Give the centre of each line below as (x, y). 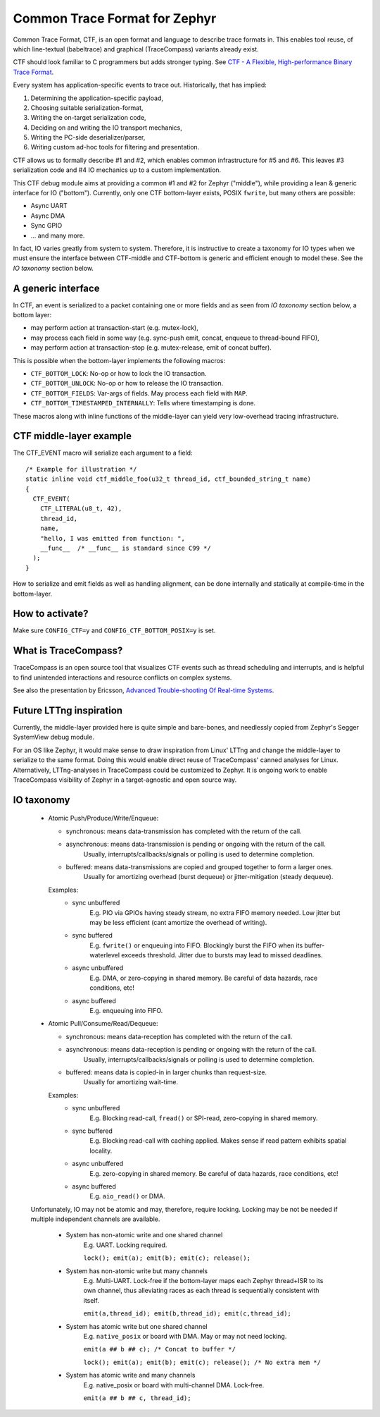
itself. (91, 1300)
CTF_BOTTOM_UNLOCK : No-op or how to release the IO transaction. (127, 384)
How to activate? (51, 614)
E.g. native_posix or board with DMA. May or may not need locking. (185, 1336)
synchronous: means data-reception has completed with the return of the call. (179, 1036)
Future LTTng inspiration (68, 710)
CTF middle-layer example (72, 436)
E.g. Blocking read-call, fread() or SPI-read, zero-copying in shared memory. (204, 1118)
